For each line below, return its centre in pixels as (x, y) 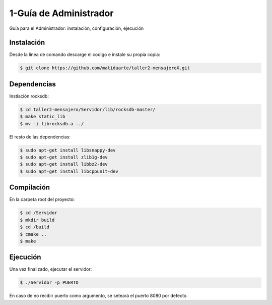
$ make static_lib (43, 117)
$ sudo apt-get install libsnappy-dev (68, 150)
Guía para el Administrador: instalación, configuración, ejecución (77, 28)
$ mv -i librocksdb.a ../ (52, 123)
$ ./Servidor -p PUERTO (49, 283)
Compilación (30, 188)
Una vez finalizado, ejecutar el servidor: (51, 269)
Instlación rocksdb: (29, 96)
